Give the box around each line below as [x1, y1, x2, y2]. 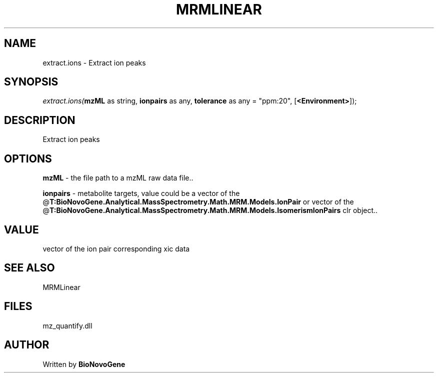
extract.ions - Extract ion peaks [42, 58, 146, 67]
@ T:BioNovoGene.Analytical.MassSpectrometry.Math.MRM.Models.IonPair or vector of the [42, 197, 354, 206]
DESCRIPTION [4, 113, 75, 126]
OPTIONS [4, 152, 52, 165]
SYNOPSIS [4, 75, 58, 88]
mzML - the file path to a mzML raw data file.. [42, 173, 193, 182]
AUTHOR [4, 338, 49, 351]
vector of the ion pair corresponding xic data [42, 244, 190, 253]
